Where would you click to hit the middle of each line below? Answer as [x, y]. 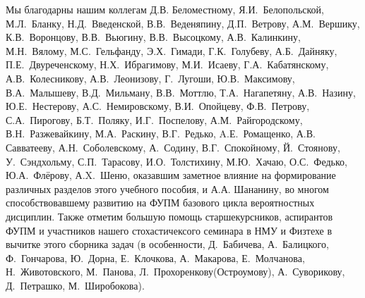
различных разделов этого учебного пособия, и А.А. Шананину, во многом [167, 188]
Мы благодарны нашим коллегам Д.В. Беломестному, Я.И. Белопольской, [165, 9]
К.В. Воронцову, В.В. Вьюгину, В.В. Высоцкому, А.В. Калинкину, [153, 37]
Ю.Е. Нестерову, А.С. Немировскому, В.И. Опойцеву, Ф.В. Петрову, [158, 106]
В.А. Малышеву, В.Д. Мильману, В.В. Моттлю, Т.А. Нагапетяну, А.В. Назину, [181, 92]
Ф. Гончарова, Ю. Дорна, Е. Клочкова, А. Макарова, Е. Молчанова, [155, 257]
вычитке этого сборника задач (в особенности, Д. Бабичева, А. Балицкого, [167, 244]
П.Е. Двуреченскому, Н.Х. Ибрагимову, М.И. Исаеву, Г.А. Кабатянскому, [167, 64]
